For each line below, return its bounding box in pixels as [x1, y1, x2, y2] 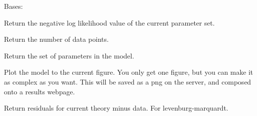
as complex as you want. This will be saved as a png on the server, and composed [4, 76, 251, 87]
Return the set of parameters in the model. [4, 50, 134, 60]
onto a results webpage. [4, 86, 75, 96]
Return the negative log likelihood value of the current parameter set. [4, 17, 215, 28]
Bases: [4, 1, 23, 11]
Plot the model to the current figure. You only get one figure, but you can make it [4, 67, 253, 77]
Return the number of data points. [4, 34, 109, 44]
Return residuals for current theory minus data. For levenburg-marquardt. [4, 103, 228, 113]
